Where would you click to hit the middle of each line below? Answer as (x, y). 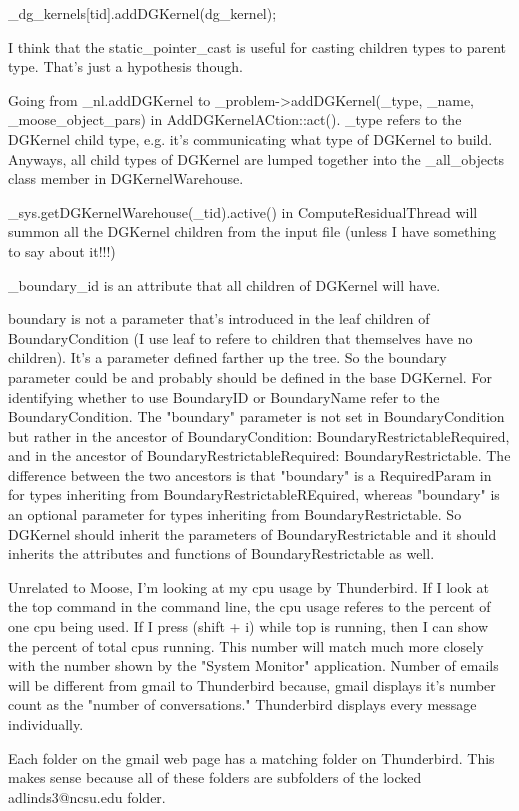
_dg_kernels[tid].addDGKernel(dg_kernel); (142, 13)
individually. (46, 724)
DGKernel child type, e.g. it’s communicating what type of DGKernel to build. (250, 138)
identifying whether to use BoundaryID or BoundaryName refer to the (224, 396)
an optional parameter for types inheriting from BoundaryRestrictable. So (235, 514)
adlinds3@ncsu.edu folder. (87, 796)
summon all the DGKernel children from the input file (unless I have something (252, 231)
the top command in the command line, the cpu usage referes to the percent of (249, 606)
